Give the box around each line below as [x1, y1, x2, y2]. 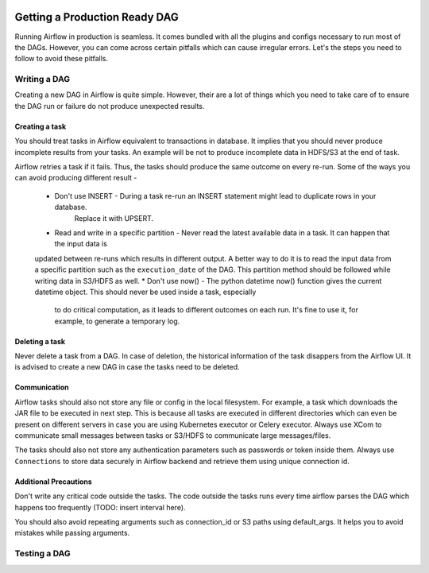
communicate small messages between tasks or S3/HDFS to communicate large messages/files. [14, 431, 331, 440]
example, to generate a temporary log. [54, 316, 180, 326]
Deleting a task [14, 336, 66, 346]
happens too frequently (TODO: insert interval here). [14, 502, 186, 512]
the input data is [54, 239, 107, 249]
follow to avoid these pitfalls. [14, 54, 109, 64]
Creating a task [14, 122, 67, 131]
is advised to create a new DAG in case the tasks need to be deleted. [14, 362, 240, 372]
